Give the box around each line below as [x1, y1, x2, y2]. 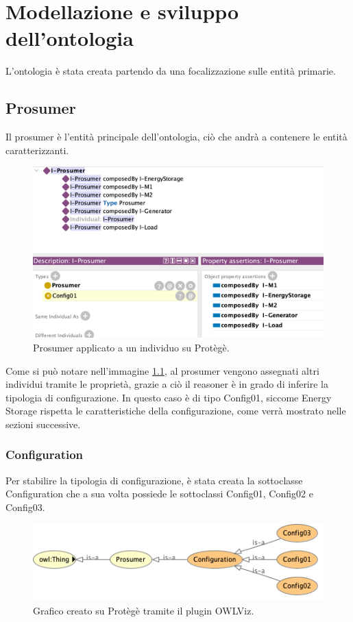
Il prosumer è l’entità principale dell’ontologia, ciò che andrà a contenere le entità [5, 129, 348, 144]
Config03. [5, 499, 45, 514]
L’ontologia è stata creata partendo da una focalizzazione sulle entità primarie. [5, 64, 336, 78]
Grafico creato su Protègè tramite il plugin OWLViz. [33, 604, 254, 618]
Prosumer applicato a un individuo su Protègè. [33, 340, 230, 354]
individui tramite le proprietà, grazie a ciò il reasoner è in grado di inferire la [5, 377, 329, 391]
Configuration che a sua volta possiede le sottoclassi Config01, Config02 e [5, 486, 313, 501]
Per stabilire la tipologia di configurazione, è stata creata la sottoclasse [5, 473, 303, 487]
